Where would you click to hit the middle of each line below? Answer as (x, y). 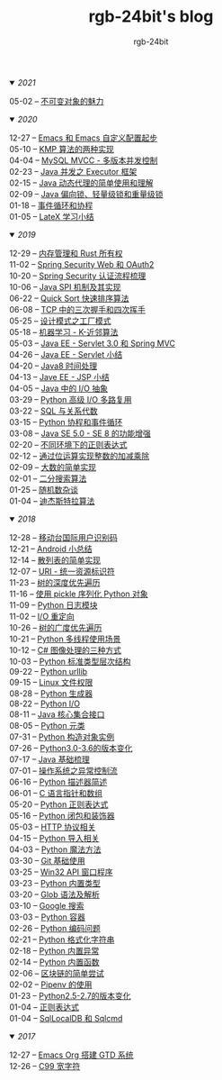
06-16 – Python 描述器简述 (58, 782)
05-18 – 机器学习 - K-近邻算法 (64, 331)
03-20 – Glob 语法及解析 (55, 894)
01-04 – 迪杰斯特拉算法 (52, 501)
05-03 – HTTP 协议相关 (53, 827)
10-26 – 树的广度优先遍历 (56, 627)
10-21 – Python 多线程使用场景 (65, 639)
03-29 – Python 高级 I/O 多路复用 (71, 399)
